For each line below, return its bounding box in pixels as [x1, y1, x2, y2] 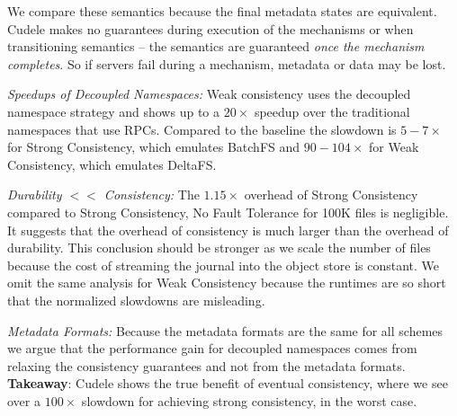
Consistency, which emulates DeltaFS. [7, 155, 217, 173]
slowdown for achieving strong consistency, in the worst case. [81, 391, 417, 410]
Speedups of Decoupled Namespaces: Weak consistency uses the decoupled [7, 84, 411, 103]
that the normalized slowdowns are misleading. [7, 290, 265, 309]
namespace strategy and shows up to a [7, 102, 220, 120]
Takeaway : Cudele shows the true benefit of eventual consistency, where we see [7, 374, 448, 393]
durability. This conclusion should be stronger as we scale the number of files [7, 238, 431, 257]
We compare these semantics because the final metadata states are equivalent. [7, 2, 437, 20]
